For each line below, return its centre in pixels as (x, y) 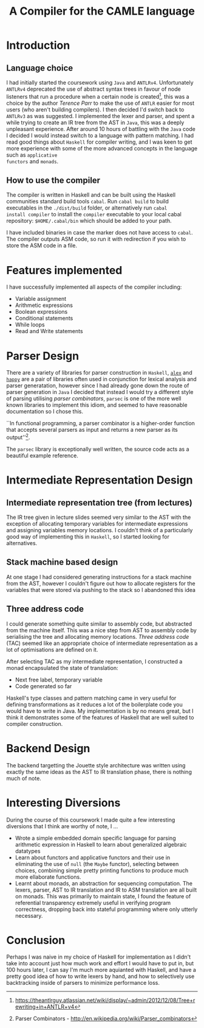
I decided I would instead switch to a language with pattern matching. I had (100, 135)
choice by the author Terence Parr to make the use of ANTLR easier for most (100, 103)
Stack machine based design (62, 562)
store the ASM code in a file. (42, 245)
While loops (30, 325)
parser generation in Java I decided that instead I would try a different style (100, 392)
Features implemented (64, 270)
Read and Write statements (49, 331)
